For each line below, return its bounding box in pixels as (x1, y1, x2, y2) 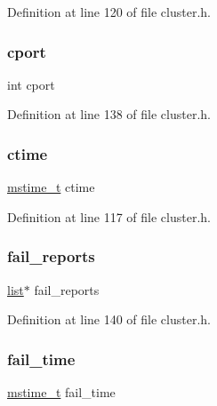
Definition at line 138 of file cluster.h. (7, 105, 211, 123)
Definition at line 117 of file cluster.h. (7, 207, 211, 226)
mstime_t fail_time (7, 383, 116, 402)
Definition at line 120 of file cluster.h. (7, 3, 211, 20)
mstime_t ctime (7, 178, 95, 196)
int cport (7, 75, 55, 93)
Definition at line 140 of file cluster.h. (7, 310, 211, 329)
